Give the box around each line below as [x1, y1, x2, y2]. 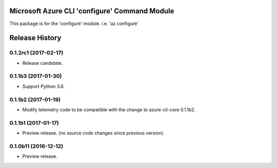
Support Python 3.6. [22, 83, 65, 89]
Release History [9, 34, 62, 42]
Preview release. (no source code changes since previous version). [22, 130, 165, 136]
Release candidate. [22, 60, 63, 66]
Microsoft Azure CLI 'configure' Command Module [9, 7, 174, 15]
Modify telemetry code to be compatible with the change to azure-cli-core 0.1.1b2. [22, 106, 196, 112]
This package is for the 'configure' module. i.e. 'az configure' [9, 20, 138, 27]
